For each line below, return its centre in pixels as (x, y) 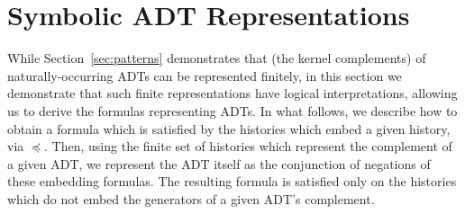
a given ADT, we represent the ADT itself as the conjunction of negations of (219, 163)
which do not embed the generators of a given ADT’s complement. (191, 198)
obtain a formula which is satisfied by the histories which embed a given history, (229, 128)
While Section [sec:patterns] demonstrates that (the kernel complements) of (217, 58)
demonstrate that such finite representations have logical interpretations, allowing (232, 93)
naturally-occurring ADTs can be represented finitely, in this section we (205, 75)
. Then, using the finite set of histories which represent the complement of (248, 146)
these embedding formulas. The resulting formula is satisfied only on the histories (232, 181)
